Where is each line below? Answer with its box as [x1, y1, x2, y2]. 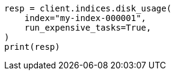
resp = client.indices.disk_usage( [4, 4, 172, 13]
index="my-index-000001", [24, 13, 147, 23]
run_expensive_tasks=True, [24, 23, 152, 32]
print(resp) [4, 42, 60, 52]
